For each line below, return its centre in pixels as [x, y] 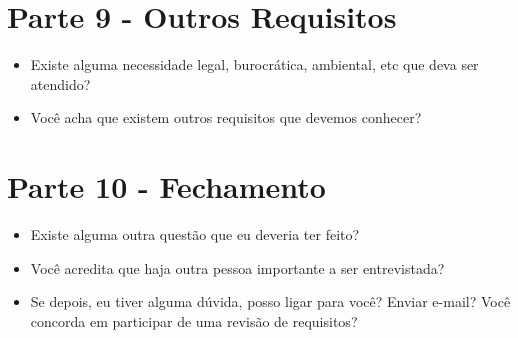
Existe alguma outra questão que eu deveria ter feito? [195, 234]
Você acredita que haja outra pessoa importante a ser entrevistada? [237, 267]
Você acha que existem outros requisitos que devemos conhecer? [226, 117]
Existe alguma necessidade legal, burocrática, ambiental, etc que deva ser [254, 64]
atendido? [60, 83]
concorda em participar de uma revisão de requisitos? [194, 320]
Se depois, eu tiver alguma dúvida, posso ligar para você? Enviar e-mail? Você [270, 301]
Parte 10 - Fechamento [166, 186]
